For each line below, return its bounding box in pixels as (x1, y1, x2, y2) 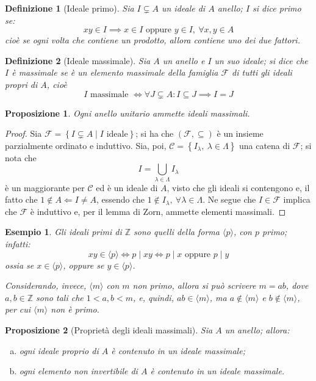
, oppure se (63, 258, 104, 271)
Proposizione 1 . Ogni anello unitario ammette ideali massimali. (5, 106, 250, 119)
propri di (5, 78, 38, 90)
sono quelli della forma (134, 225, 220, 238)
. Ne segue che (203, 193, 256, 206)
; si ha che (135, 127, 174, 140)
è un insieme (217, 127, 264, 140)
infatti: (5, 238, 31, 250)
